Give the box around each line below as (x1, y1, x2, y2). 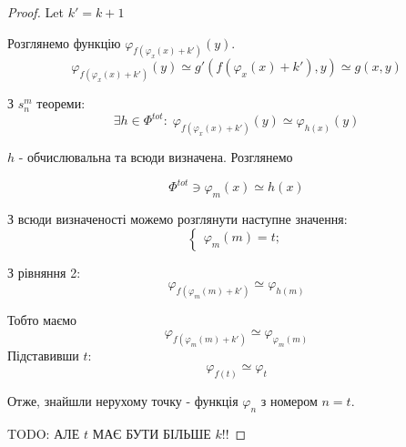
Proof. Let (7, 3, 64, 21)
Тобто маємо (7, 310, 77, 330)
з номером (260, 391, 318, 411)
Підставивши (7, 345, 79, 364)
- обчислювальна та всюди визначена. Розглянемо (18, 147, 293, 167)
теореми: (36, 94, 86, 113)
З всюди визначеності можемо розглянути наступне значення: (7, 209, 348, 229)
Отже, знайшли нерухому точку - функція (7, 391, 239, 411)
